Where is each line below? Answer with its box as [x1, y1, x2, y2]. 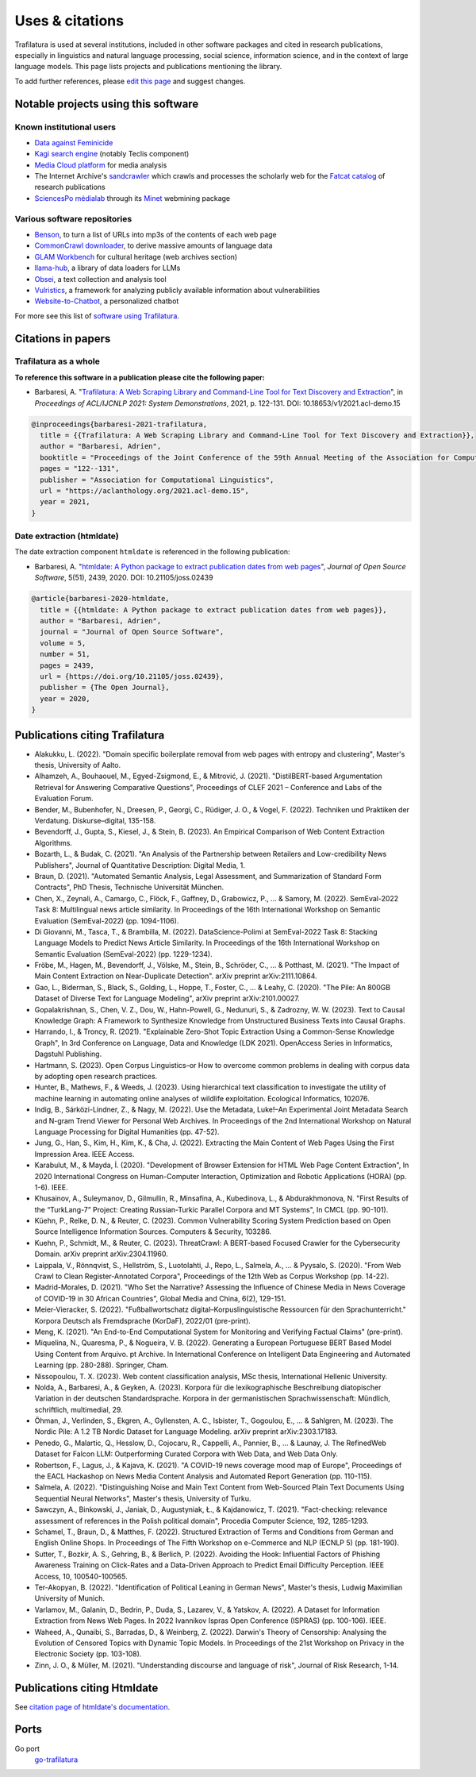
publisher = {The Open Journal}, [40, 683, 170, 692]
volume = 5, [40, 638, 86, 647]
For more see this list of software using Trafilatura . [14, 310, 180, 321]
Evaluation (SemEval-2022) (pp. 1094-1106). [34, 915, 179, 925]
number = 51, [40, 650, 90, 659]
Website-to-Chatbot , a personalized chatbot [34, 296, 179, 306]
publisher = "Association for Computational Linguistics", [40, 475, 274, 484]
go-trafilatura [34, 1755, 79, 1764]
